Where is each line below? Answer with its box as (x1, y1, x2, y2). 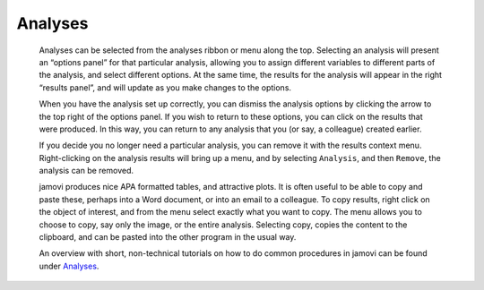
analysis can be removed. (39, 166, 134, 176)
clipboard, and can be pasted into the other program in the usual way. (39, 232, 297, 243)
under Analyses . (39, 260, 99, 271)
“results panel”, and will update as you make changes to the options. (39, 81, 291, 93)
